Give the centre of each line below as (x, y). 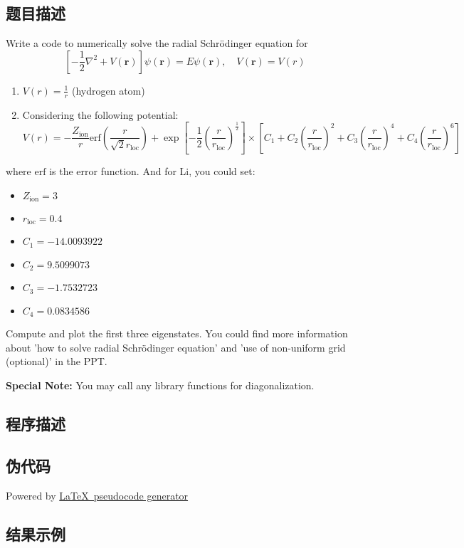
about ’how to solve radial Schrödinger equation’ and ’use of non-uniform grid (176, 347)
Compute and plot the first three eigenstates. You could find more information (177, 333)
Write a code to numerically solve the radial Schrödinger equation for (157, 43)
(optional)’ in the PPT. (57, 361)
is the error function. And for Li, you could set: (152, 170)
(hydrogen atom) (108, 90)
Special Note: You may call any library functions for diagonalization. (160, 385)
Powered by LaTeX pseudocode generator (97, 495)
